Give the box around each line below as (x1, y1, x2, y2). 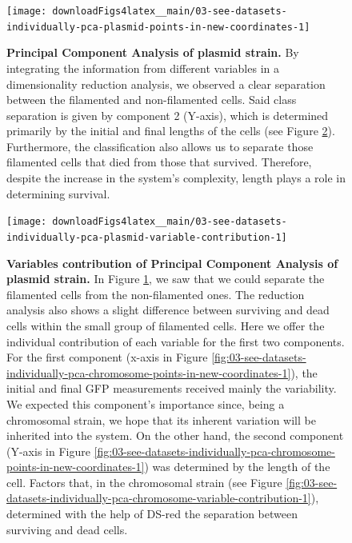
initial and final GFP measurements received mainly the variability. (6, 380, 337, 397)
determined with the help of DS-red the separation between (6, 505, 298, 522)
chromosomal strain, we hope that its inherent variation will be (6, 411, 316, 428)
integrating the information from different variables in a (6, 59, 279, 76)
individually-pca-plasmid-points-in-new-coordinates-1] (6, 21, 310, 33)
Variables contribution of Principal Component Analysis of (6, 254, 338, 271)
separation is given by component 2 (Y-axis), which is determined (6, 106, 329, 123)
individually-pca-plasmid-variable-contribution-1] (6, 231, 287, 243)
